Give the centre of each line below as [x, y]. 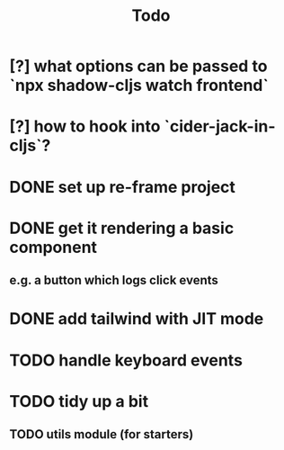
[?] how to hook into [85, 126]
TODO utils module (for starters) [102, 434]
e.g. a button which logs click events [114, 280]
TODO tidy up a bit [79, 401]
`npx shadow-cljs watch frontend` [139, 85]
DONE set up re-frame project [123, 187]
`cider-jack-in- [220, 126]
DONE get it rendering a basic [122, 228]
